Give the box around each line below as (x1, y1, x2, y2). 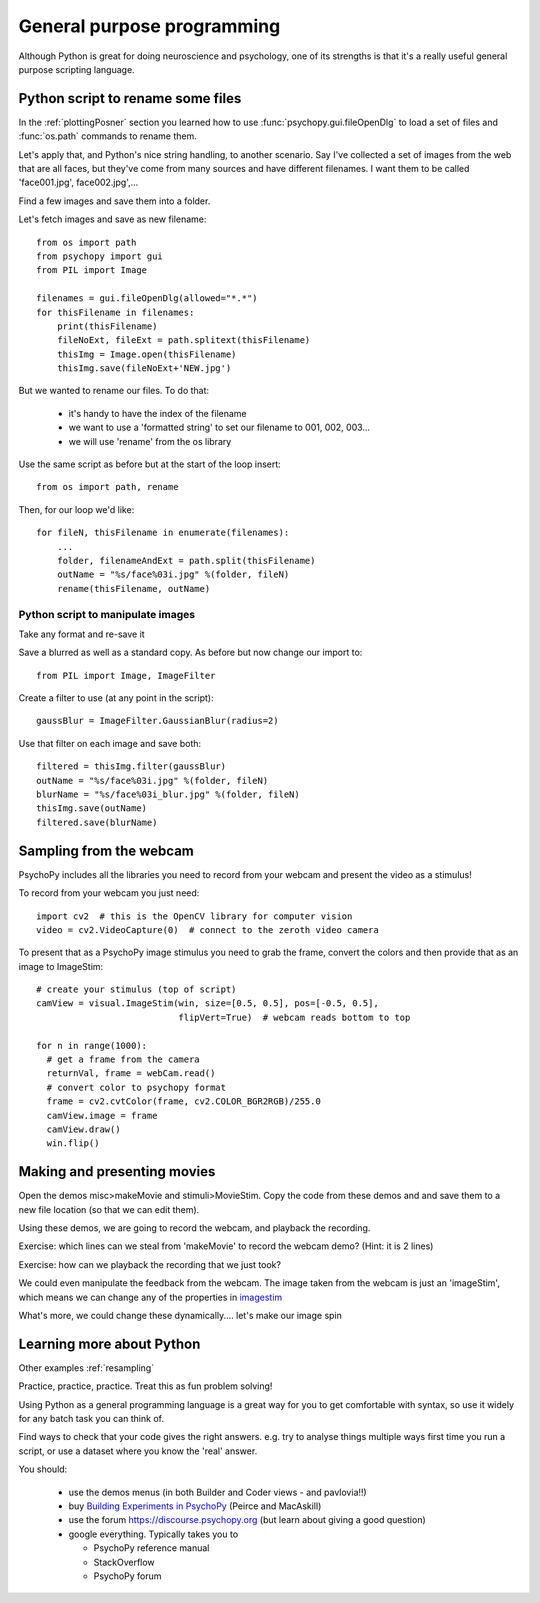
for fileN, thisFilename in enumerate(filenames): (36, 527, 290, 539)
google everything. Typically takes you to (68, 1528, 239, 1540)
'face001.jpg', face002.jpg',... (18, 176, 139, 189)
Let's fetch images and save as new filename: (18, 213, 207, 225)
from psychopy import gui (36, 250, 164, 262)
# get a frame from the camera (46, 1054, 200, 1065)
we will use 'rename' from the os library (68, 435, 232, 447)
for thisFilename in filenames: (36, 306, 195, 318)
